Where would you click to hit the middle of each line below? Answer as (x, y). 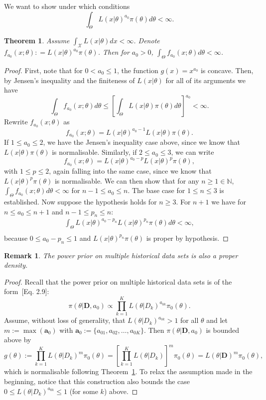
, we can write (193, 152)
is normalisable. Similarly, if (94, 152)
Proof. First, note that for (43, 70)
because (16, 238)
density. (16, 265)
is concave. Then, (227, 70)
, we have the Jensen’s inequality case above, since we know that (141, 142)
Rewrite (16, 122)
